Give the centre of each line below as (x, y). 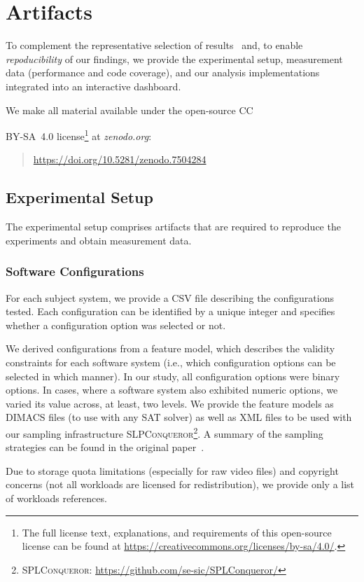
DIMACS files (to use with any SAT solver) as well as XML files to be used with (179, 417)
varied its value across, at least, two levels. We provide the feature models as (170, 403)
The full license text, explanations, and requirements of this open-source (177, 532)
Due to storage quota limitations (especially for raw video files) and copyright (172, 470)
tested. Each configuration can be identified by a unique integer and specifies (170, 311)
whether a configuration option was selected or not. (116, 325)
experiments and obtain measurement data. (99, 240)
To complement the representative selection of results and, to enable (154, 45)
